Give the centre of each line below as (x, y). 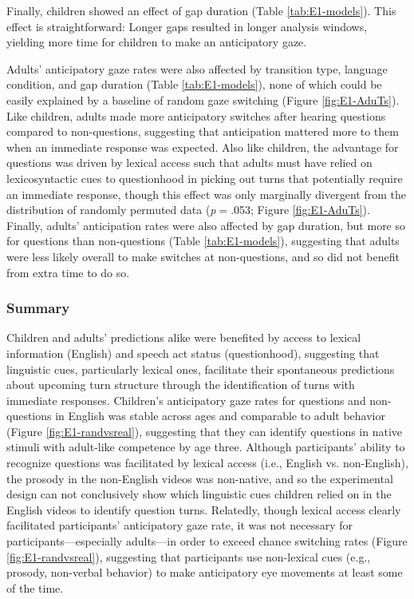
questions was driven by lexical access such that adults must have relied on (189, 163)
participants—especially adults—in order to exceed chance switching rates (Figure (207, 541)
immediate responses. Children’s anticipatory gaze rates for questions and (186, 400)
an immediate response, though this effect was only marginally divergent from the (206, 194)
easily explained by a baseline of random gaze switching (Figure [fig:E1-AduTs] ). (203, 99)
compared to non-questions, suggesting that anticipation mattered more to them (203, 131)
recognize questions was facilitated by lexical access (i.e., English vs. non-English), (207, 463)
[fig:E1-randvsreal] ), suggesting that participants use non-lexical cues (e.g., (189, 556)
